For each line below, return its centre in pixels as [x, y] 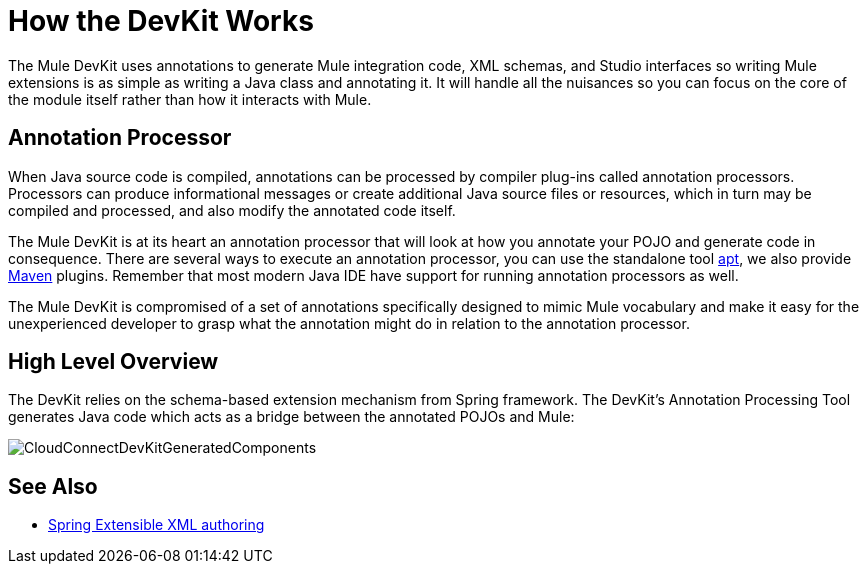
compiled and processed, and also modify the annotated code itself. [232, 210]
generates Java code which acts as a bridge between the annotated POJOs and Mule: [291, 417]
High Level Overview [113, 362]
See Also [53, 486]
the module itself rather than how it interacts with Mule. [190, 99]
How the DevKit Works [161, 21]
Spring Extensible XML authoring [156, 525]
